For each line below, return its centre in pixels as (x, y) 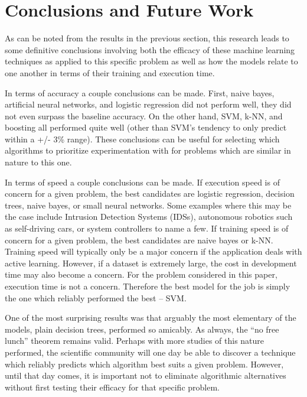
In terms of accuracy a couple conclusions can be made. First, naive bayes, (140, 92)
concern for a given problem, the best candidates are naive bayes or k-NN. (139, 240)
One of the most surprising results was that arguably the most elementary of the (151, 318)
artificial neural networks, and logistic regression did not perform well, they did (148, 104)
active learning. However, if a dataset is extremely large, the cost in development (151, 263)
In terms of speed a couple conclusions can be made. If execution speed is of (142, 182)
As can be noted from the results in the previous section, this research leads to (147, 38)
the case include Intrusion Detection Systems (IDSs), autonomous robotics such (149, 217)
